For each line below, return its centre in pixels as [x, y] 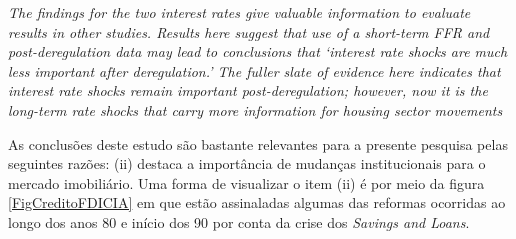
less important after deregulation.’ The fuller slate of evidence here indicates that [254, 70]
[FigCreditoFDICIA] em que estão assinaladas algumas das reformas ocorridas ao [257, 202]
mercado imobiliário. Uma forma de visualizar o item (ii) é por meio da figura [246, 182]
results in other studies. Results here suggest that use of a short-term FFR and [249, 31]
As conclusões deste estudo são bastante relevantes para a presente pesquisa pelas [258, 143]
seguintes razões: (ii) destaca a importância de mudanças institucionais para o [247, 163]
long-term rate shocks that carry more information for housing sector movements [255, 109]
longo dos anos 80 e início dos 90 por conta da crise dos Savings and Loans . [239, 221]
